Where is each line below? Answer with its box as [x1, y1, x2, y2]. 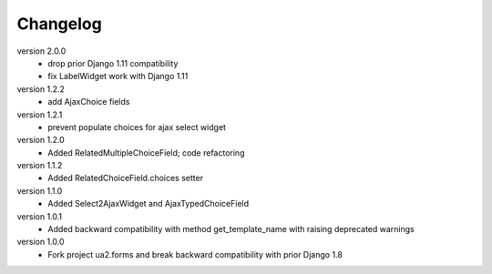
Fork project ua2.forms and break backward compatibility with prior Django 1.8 [47, 249, 343, 259]
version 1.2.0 [16, 135, 66, 146]
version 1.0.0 [16, 237, 65, 248]
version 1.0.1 [16, 210, 63, 222]
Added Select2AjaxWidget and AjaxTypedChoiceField [47, 198, 250, 209]
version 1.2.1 [16, 109, 63, 120]
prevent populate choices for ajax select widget [47, 121, 227, 132]
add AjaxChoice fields [47, 96, 130, 107]
